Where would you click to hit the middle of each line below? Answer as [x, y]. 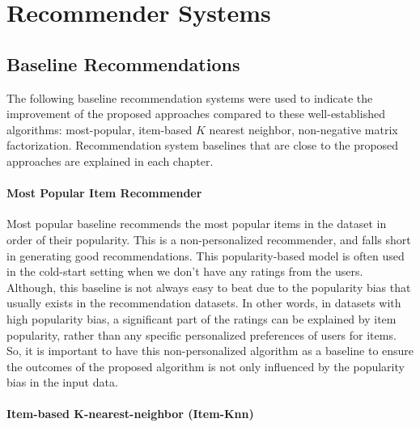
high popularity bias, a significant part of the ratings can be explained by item [202, 318]
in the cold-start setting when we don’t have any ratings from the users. [185, 271]
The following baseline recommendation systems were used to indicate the [190, 97]
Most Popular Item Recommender [104, 193]
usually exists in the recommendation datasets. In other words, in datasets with [204, 303]
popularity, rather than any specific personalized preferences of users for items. [202, 334]
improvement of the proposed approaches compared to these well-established [196, 114]
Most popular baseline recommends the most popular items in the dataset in [197, 224]
